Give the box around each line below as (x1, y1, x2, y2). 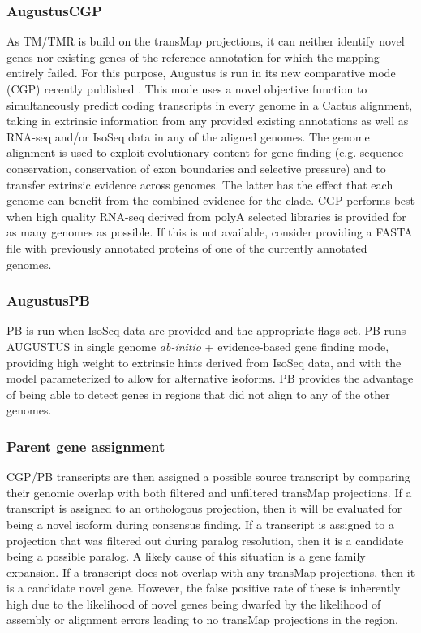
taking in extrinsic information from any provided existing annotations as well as (6, 112, 409, 129)
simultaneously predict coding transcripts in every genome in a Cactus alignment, (6, 96, 413, 113)
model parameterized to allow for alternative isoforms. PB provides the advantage (6, 370, 414, 387)
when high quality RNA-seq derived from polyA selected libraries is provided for (6, 207, 406, 224)
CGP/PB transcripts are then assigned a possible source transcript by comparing (6, 468, 410, 485)
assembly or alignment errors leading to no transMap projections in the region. (6, 611, 398, 628)
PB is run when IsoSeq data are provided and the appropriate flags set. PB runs (6, 322, 406, 339)
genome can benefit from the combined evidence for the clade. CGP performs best (6, 192, 415, 209)
